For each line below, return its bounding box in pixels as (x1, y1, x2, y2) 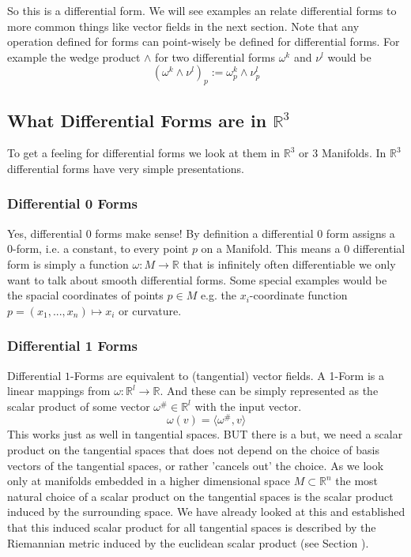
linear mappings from (7, 382, 111, 399)
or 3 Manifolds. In (299, 145, 386, 161)
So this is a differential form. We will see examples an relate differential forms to (7, 2, 397, 18)
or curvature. (119, 302, 182, 318)
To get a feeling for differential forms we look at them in (7, 145, 281, 161)
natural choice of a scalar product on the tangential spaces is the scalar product (7, 487, 394, 504)
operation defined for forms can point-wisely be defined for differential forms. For (7, 33, 400, 50)
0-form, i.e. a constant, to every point (7, 240, 189, 257)
